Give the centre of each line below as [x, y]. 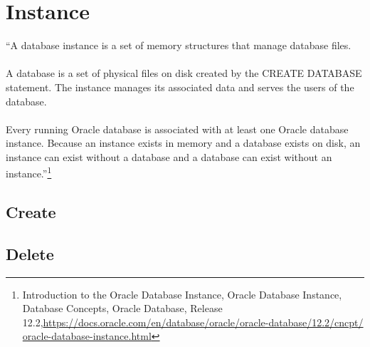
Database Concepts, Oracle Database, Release [122, 308]
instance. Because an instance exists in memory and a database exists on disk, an [183, 143]
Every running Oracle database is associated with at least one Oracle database [177, 129]
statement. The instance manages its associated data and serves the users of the [180, 87]
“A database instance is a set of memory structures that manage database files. [179, 45]
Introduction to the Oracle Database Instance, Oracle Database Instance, [182, 294]
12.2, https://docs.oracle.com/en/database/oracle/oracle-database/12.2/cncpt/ [193, 322]
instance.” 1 [29, 172]
